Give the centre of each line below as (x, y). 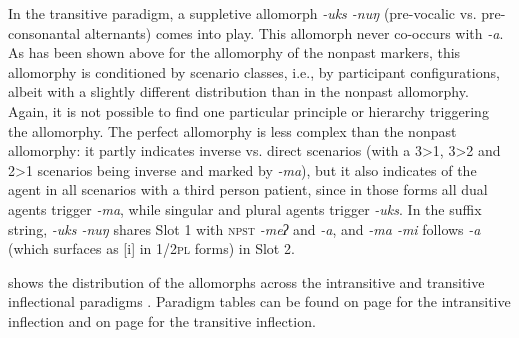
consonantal (44, 32)
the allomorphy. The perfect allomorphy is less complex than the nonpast (232, 130)
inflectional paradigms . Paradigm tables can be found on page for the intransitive (259, 301)
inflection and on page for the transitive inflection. (162, 320)
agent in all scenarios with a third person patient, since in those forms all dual (248, 189)
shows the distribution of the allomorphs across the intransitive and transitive (246, 281)
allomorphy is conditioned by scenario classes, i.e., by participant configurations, (254, 71)
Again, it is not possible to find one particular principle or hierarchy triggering (248, 110)
